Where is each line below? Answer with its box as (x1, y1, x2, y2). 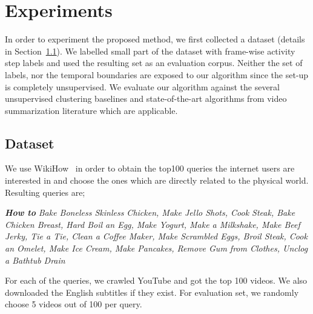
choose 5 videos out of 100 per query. (5, 298, 142, 310)
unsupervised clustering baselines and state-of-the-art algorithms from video (5, 92, 287, 105)
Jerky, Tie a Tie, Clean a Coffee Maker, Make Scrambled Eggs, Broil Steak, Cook (5, 230, 308, 242)
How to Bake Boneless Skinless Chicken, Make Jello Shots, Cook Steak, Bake (5, 206, 295, 219)
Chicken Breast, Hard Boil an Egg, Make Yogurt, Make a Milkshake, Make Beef (5, 218, 300, 230)
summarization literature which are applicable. (5, 104, 178, 116)
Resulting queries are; (5, 185, 85, 198)
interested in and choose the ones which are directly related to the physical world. (5, 174, 309, 187)
